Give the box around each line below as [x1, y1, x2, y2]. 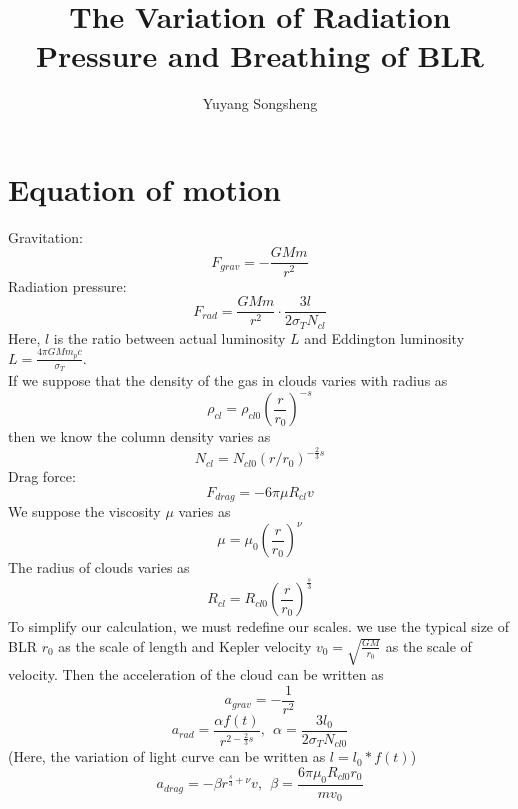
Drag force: [8, 466, 76, 487]
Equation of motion [8, 168, 281, 209]
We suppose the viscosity [8, 501, 161, 522]
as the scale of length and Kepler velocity [58, 635, 312, 656]
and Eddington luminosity [304, 327, 465, 348]
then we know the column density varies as [8, 426, 271, 447]
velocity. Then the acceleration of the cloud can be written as [8, 664, 384, 685]
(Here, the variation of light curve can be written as [8, 746, 326, 767]
